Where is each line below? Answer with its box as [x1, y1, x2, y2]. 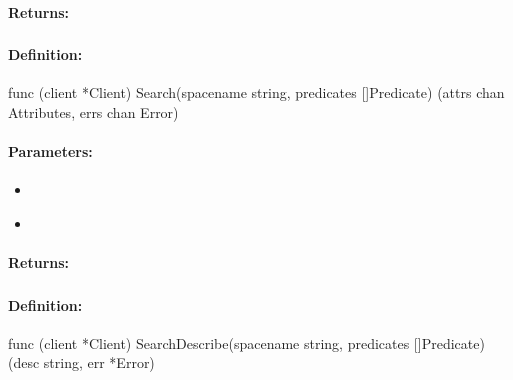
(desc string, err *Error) [8, 352, 155, 373]
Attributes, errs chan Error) [8, 101, 179, 122]
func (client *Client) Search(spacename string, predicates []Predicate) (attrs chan [8, 82, 505, 103]
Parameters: [8, 141, 93, 162]
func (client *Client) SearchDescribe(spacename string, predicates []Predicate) [8, 332, 485, 353]
